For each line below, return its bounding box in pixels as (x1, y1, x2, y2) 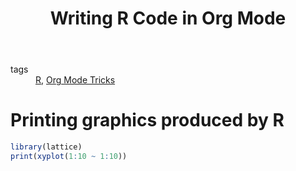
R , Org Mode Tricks (35, 74, 116, 86)
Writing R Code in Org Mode (49, 7, 287, 30)
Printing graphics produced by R (10, 109, 285, 132)
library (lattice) (10, 142, 83, 152)
